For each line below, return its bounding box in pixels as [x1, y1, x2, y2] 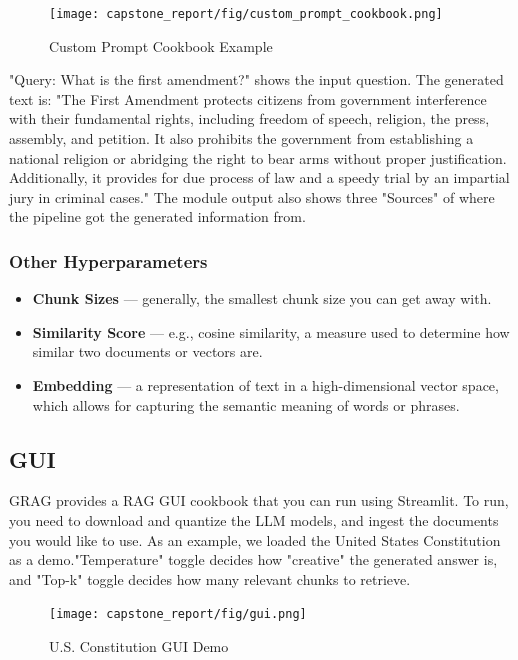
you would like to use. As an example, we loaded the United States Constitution [9, 529, 501, 550]
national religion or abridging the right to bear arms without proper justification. [9, 147, 507, 168]
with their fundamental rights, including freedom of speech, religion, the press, [9, 108, 490, 129]
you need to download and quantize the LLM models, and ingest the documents [9, 509, 499, 530]
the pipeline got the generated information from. [9, 206, 306, 227]
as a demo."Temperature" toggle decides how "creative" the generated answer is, [9, 549, 498, 570]
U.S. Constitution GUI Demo [49, 636, 229, 657]
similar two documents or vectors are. [32, 341, 263, 362]
